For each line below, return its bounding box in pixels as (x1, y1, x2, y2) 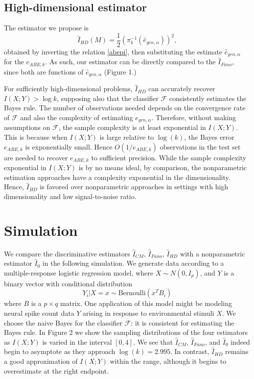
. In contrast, (170, 346, 209, 356)
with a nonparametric (180, 248, 245, 258)
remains (225, 346, 249, 356)
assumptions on (4, 122, 50, 132)
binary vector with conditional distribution (4, 278, 132, 288)
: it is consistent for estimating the (131, 317, 234, 328)
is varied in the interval (42, 336, 112, 347)
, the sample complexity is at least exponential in (58, 122, 206, 132)
